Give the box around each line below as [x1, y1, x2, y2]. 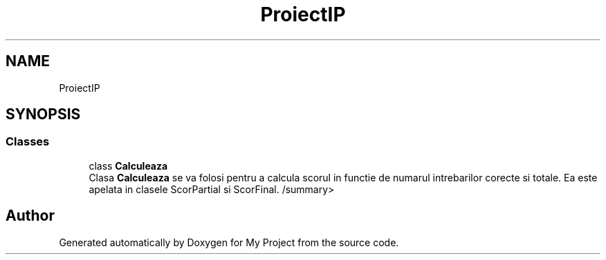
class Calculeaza [89, 159, 168, 172]
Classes [6, 134, 50, 149]
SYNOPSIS [6, 106, 81, 123]
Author [6, 207, 55, 225]
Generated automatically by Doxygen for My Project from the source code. [59, 236, 399, 248]
